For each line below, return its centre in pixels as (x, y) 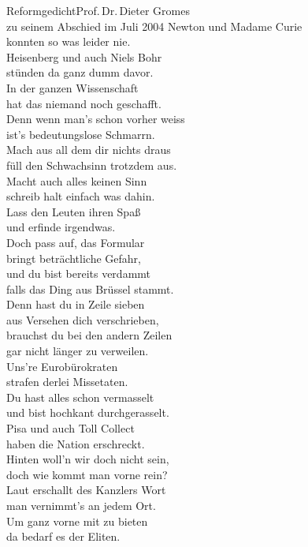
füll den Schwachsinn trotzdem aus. (92, 165)
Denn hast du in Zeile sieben (76, 304)
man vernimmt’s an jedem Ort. (81, 505)
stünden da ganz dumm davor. (80, 72)
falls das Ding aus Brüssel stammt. (90, 288)
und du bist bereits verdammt (79, 273)
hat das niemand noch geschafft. (84, 103)
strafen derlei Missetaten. (67, 382)
